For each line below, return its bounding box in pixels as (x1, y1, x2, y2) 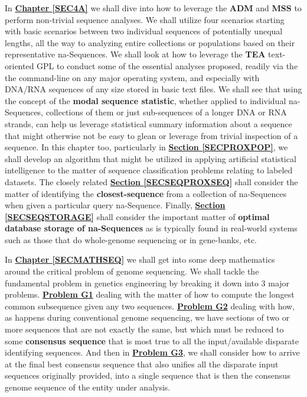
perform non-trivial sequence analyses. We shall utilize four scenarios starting (5, 13, 285, 25)
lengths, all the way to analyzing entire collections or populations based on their (5, 36, 295, 49)
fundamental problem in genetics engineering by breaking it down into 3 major (5, 276, 290, 289)
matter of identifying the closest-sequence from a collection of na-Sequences (5, 187, 287, 199)
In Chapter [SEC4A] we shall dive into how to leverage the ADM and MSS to (5, 2, 302, 14)
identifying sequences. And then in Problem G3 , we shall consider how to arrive (5, 346, 300, 359)
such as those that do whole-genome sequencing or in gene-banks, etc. (5, 233, 257, 246)
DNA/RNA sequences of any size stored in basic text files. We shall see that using (5, 83, 302, 95)
